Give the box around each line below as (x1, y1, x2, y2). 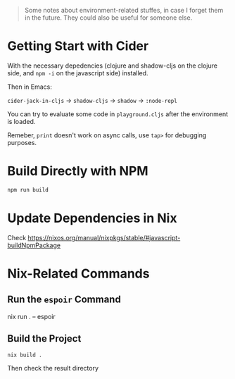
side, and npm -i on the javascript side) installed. (7, 68, 149, 77)
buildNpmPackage (7, 241, 61, 249)
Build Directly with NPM (7, 163, 149, 179)
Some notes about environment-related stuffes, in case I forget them (24, 6, 224, 14)
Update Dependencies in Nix (7, 210, 177, 226)
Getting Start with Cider (7, 38, 149, 54)
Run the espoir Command (7, 294, 121, 306)
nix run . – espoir (7, 312, 56, 321)
